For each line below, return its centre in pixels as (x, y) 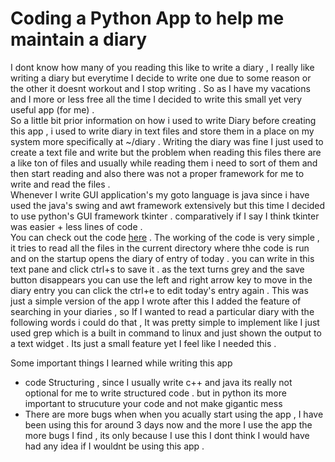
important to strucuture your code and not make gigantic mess (153, 403)
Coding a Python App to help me (147, 18)
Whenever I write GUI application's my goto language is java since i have (160, 194)
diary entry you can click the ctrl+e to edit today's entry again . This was (159, 290)
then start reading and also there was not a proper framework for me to (157, 173)
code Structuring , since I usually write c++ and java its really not (158, 382)
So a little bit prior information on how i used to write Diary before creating (163, 120)
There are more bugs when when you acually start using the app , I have (174, 414)
